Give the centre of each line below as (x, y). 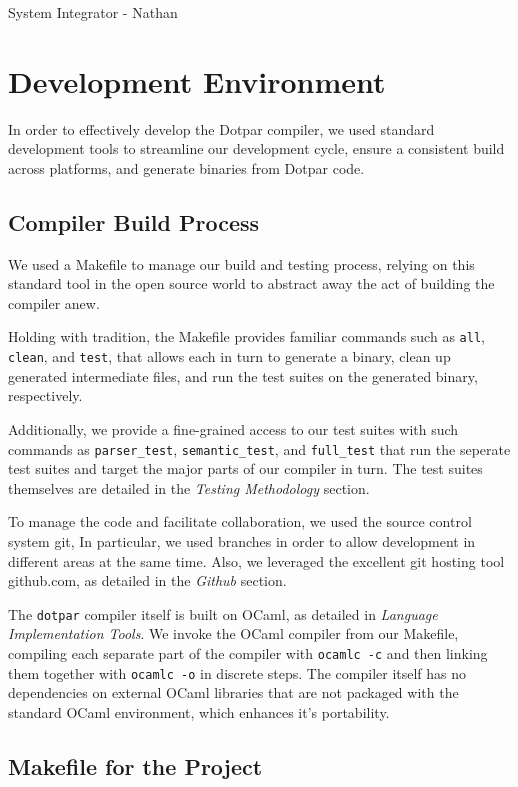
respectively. (45, 395)
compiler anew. (54, 302)
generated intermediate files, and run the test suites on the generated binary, (243, 375)
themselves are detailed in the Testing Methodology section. (189, 487)
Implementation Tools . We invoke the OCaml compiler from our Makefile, (233, 633)
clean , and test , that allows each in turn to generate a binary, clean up (229, 356)
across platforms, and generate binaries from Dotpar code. (186, 167)
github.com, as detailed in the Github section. (147, 580)
